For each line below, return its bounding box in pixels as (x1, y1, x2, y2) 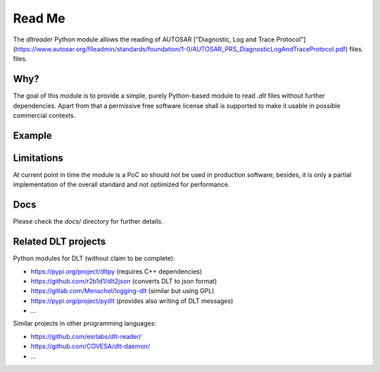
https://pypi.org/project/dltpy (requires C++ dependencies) (30, 267, 203, 276)
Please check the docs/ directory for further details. (13, 217, 163, 226)
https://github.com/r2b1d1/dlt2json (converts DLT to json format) (30, 276, 217, 285)
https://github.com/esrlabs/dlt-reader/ (30, 332, 141, 340)
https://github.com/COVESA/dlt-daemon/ (30, 342, 151, 351)
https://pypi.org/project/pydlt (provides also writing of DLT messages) (30, 296, 234, 305)
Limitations (13, 152, 63, 164)
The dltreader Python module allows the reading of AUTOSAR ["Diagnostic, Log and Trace (13, 35, 275, 44)
